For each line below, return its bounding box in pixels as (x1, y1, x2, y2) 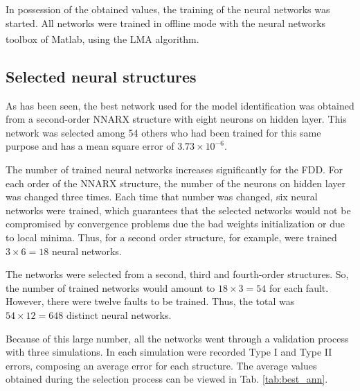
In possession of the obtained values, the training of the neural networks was (6, 2, 330, 16)
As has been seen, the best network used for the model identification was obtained (6, 98, 354, 112)
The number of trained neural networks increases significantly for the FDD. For (6, 162, 343, 177)
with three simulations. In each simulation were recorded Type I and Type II (6, 345, 332, 359)
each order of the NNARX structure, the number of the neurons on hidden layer (6, 175, 346, 190)
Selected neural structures (6, 65, 197, 87)
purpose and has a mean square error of (6, 139, 174, 153)
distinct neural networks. (66, 307, 172, 322)
